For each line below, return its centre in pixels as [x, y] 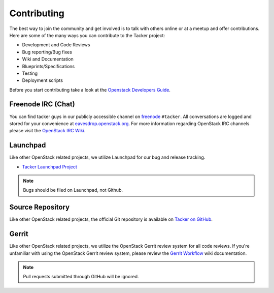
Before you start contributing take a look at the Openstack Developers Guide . [90, 90]
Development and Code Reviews [56, 45]
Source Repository [40, 207]
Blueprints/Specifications [48, 66]
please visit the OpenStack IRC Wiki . [47, 131]
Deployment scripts [43, 80]
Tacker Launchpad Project [49, 167]
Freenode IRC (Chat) [42, 104]
